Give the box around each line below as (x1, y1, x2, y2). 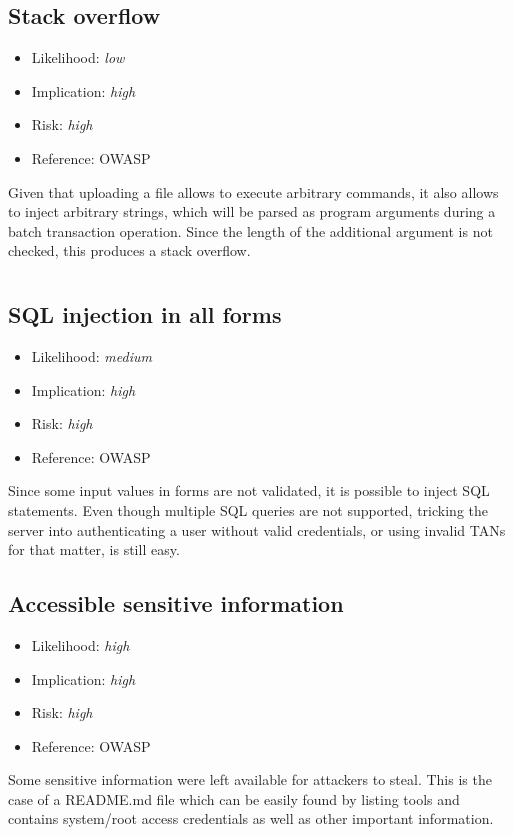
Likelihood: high (31, 634, 130, 655)
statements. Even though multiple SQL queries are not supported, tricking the (8, 499, 488, 520)
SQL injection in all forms (8, 299, 282, 330)
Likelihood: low (31, 47, 125, 68)
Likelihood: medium (31, 345, 152, 366)
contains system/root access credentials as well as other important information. (8, 808, 494, 829)
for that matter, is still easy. (8, 539, 180, 560)
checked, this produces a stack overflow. (8, 240, 251, 261)
